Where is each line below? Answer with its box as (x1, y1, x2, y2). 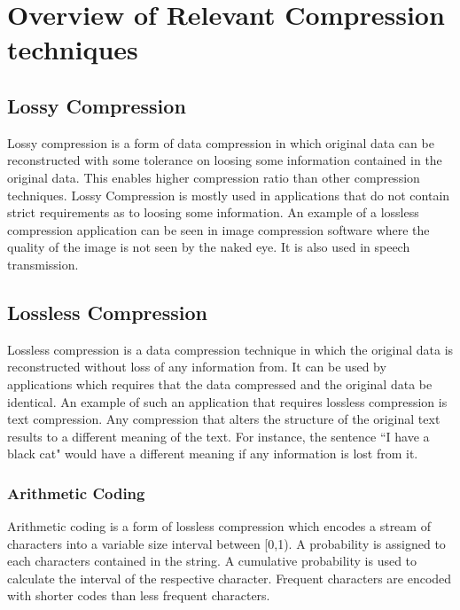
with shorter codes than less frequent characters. (7, 586, 270, 605)
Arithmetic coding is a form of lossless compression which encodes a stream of (7, 517, 431, 536)
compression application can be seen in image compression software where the (7, 220, 430, 239)
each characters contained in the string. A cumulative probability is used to (7, 551, 417, 570)
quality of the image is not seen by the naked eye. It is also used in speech (7, 238, 410, 256)
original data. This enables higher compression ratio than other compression (7, 168, 420, 186)
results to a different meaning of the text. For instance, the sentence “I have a (7, 426, 430, 445)
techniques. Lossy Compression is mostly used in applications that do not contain (7, 185, 450, 204)
